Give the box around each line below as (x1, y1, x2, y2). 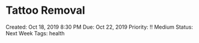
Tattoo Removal (5, 4, 85, 17)
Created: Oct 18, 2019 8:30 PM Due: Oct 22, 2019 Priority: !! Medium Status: (5, 23, 194, 30)
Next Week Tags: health (5, 29, 65, 36)
